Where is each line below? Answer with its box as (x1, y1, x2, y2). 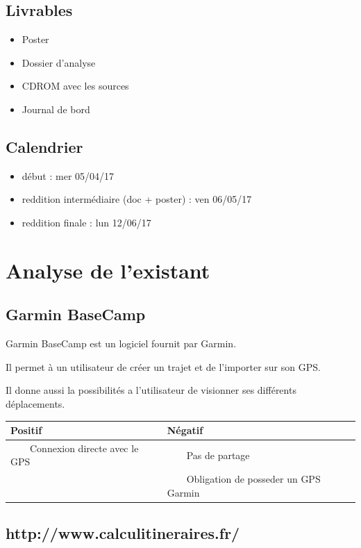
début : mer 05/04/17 (22, 168, 115, 183)
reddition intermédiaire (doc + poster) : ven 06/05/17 (22, 192, 252, 206)
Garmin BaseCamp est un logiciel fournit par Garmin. (6, 336, 237, 351)
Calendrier (6, 135, 83, 157)
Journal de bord (22, 101, 90, 116)
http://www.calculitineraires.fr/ (6, 522, 240, 544)
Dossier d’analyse (22, 55, 96, 69)
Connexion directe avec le (29, 440, 139, 455)
